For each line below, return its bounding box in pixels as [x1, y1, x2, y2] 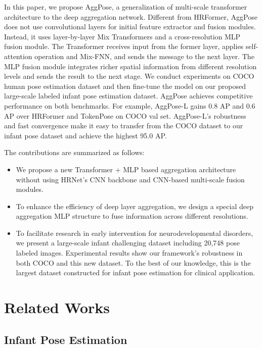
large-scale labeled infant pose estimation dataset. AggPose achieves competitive [4, 90, 253, 101]
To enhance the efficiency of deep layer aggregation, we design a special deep [16, 201, 253, 211]
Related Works [4, 297, 110, 318]
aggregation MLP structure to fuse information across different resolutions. [16, 211, 248, 221]
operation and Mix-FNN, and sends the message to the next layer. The [34, 51, 254, 61]
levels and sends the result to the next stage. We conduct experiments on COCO [4, 71, 254, 81]
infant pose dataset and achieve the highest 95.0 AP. [4, 130, 167, 140]
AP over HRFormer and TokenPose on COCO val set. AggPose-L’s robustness [4, 110, 246, 121]
